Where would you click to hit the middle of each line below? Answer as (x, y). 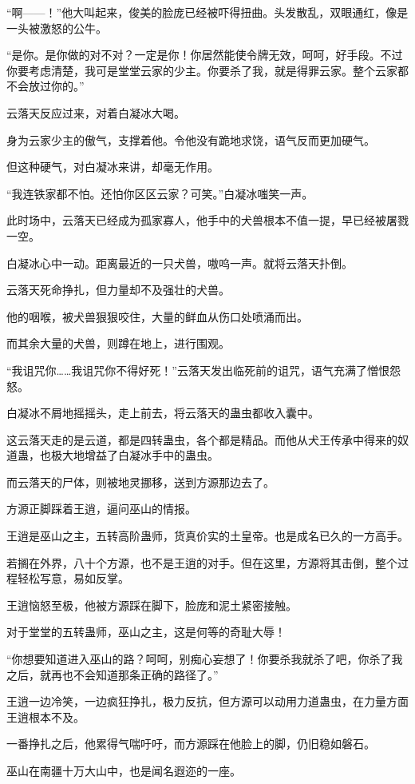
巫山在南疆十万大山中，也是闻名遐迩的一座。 (124, 770)
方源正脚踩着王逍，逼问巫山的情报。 (101, 509)
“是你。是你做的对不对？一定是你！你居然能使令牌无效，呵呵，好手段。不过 (205, 55)
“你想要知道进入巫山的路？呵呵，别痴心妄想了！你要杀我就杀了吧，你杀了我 (205, 659)
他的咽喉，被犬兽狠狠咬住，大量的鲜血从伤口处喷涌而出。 (157, 316)
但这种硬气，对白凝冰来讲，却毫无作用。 (113, 167)
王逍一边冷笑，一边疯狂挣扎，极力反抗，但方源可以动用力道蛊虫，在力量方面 (207, 701)
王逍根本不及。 (45, 716)
